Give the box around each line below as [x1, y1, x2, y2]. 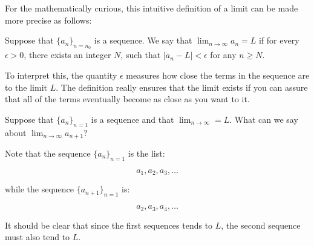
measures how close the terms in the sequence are [126, 68, 310, 81]
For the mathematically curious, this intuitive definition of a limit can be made [5, 2, 298, 14]
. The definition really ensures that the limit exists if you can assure [56, 80, 308, 93]
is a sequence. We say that [94, 34, 192, 47]
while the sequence [5, 183, 74, 195]
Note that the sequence [5, 147, 91, 160]
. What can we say [229, 113, 298, 125]
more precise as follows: [5, 13, 92, 26]
